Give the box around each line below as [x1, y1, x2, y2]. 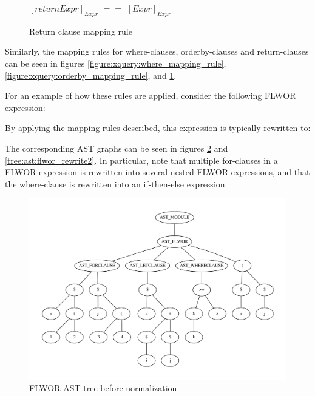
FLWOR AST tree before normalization [29, 381, 177, 394]
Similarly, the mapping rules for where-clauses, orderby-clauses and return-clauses [5, 45, 309, 58]
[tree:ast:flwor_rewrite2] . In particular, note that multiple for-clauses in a [5, 153, 278, 166]
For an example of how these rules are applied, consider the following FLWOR [5, 89, 296, 102]
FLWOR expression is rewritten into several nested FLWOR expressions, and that [5, 166, 310, 178]
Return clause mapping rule [29, 24, 132, 37]
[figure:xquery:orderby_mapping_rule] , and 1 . [5, 69, 177, 81]
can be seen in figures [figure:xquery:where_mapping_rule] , [5, 56, 226, 69]
